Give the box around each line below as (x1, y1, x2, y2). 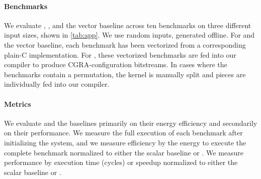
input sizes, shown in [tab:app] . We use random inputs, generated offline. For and (4, 30, 255, 40)
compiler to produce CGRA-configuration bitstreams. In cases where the (4, 59, 227, 70)
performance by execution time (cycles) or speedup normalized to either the (4, 157, 238, 167)
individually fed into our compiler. (4, 79, 110, 89)
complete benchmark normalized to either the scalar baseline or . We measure (4, 147, 244, 157)
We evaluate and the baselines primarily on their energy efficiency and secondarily (4, 117, 257, 128)
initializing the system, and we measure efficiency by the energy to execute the (4, 137, 246, 147)
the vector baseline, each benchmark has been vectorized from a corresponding (4, 39, 246, 50)
